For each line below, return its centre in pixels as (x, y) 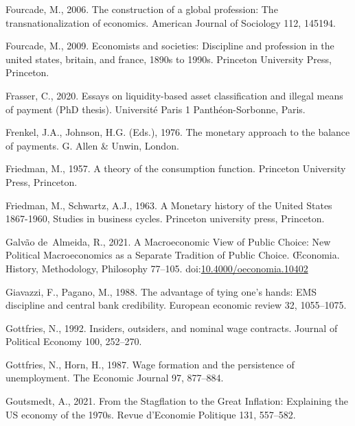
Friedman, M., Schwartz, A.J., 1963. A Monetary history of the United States (169, 205)
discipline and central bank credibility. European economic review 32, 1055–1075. (176, 305)
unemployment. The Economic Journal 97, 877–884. (115, 378)
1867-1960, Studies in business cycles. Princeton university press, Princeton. (165, 218)
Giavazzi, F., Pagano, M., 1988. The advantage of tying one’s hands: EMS (161, 291)
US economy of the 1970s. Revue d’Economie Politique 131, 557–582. (151, 414)
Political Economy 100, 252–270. (74, 341)
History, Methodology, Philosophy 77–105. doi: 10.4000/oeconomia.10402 (157, 268)
